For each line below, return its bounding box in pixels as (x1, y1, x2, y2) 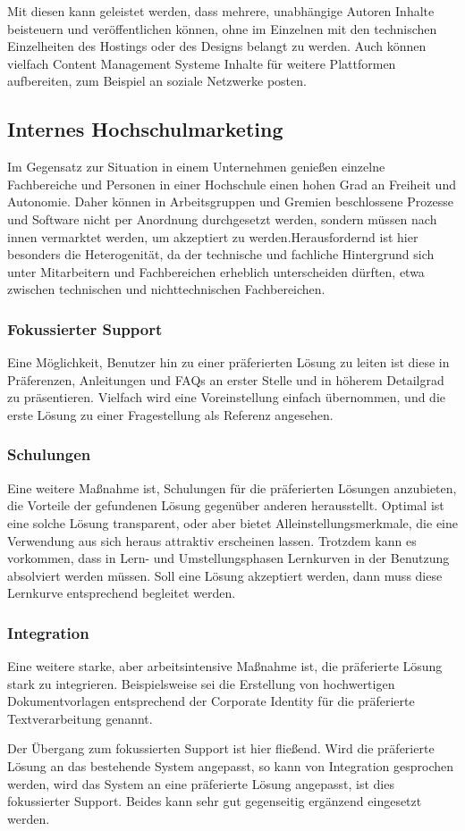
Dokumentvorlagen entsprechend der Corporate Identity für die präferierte (7, 692, 415, 710)
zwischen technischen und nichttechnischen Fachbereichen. (7, 280, 325, 298)
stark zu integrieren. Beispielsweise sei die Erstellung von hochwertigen (7, 674, 395, 692)
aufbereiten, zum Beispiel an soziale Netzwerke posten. (7, 71, 307, 90)
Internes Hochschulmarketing (7, 115, 283, 143)
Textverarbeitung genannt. (7, 709, 153, 727)
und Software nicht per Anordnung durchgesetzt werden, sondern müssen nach (7, 209, 437, 228)
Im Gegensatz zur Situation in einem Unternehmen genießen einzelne (7, 157, 385, 176)
